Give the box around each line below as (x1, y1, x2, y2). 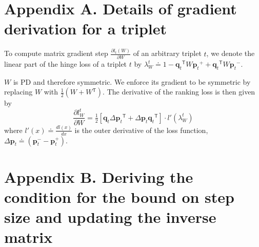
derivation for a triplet (4, 18, 167, 39)
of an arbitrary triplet (133, 48, 202, 59)
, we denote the (206, 48, 255, 59)
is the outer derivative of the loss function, (74, 124, 208, 135)
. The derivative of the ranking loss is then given (103, 86, 255, 97)
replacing (4, 86, 33, 97)
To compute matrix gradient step (4, 48, 108, 59)
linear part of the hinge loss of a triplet (4, 59, 127, 69)
